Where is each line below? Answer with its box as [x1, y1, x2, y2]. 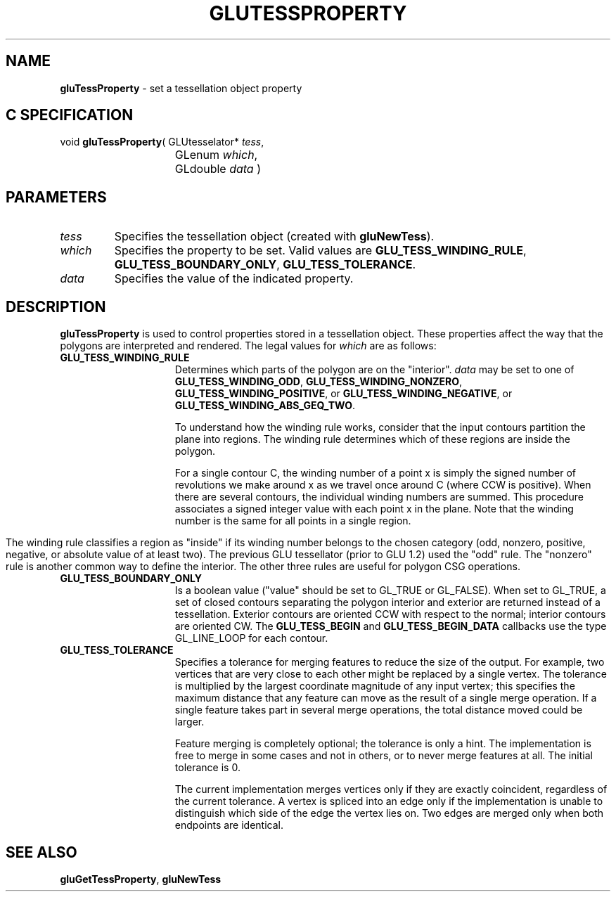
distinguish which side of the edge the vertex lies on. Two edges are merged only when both [174, 807, 604, 820]
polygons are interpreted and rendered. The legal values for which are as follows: [60, 340, 437, 352]
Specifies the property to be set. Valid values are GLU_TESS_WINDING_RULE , [114, 243, 527, 258]
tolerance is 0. [174, 761, 240, 774]
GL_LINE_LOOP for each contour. [174, 632, 328, 645]
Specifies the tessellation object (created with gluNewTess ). [114, 229, 435, 244]
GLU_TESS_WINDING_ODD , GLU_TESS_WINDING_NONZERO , [174, 375, 463, 388]
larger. [174, 716, 205, 728]
